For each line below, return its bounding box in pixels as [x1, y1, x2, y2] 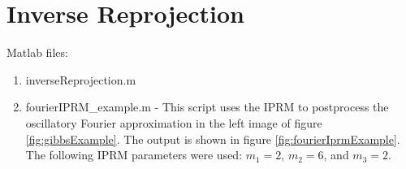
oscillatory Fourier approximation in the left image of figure [25, 114, 322, 131]
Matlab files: [6, 44, 68, 61]
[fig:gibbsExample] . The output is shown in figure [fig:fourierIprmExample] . [25, 130, 400, 147]
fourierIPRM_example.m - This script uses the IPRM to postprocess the [25, 98, 389, 115]
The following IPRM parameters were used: [25, 146, 243, 163]
